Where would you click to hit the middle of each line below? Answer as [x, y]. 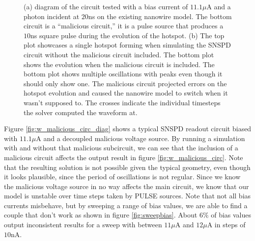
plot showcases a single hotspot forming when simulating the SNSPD [127, 45]
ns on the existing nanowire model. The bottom [160, 16]
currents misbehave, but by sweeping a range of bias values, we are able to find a [126, 205]
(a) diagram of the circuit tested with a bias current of [106, 6]
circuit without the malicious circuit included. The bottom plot [119, 54]
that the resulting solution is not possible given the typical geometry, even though [127, 167]
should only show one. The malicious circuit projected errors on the [125, 83]
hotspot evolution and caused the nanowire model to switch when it [126, 93]
